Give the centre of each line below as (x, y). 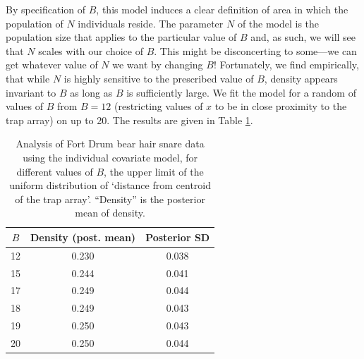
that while (28, 78)
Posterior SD (178, 237)
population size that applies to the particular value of (121, 37)
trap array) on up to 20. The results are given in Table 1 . (129, 120)
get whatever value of (52, 65)
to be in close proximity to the (281, 106)
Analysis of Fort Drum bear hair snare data (110, 144)
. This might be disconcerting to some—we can (255, 50)
